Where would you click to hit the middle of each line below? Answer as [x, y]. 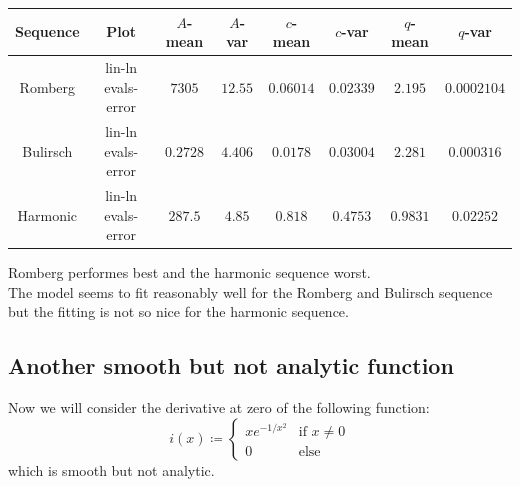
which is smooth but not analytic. [111, 469]
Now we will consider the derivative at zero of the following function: [219, 407]
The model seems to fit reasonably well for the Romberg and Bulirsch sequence [250, 291]
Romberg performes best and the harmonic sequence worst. [189, 272]
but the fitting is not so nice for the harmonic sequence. [178, 311]
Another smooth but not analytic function [231, 365]
